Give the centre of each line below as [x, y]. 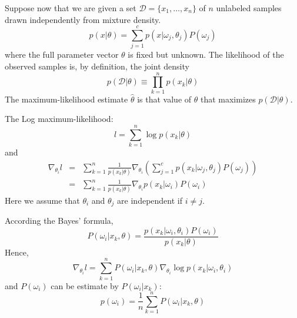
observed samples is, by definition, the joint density [97, 66]
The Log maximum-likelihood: [59, 119]
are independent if [150, 200]
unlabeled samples [249, 8]
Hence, [17, 252]
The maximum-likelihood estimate [66, 99]
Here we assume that [42, 200]
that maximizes [228, 99]
